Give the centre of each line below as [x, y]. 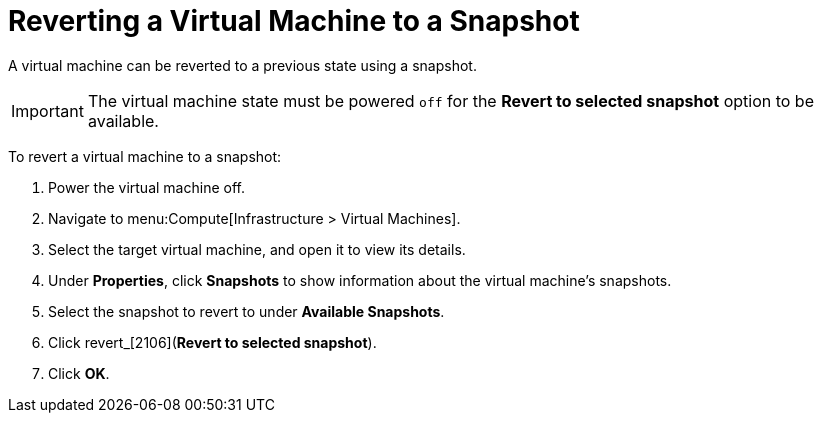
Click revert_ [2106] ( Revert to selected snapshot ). [212, 342]
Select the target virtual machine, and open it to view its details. [257, 249]
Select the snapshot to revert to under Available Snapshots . [246, 311]
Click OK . [79, 373]
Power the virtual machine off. [146, 187]
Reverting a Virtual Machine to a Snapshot [294, 21]
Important [47, 110]
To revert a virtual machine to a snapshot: [145, 156]
